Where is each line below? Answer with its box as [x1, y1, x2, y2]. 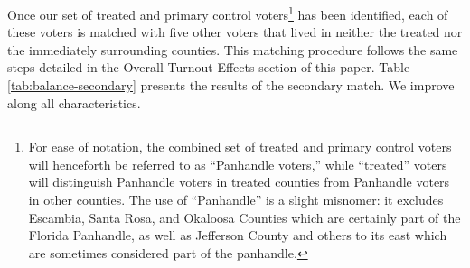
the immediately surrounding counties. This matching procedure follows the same [7, 40, 458, 59]
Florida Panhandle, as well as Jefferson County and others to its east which [28, 226, 447, 245]
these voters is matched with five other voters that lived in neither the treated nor [7, 23, 463, 42]
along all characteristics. [7, 93, 141, 112]
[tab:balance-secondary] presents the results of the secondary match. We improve [7, 76, 455, 95]
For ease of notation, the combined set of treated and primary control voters [28, 137, 452, 156]
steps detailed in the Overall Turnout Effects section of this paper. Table [7, 58, 410, 77]
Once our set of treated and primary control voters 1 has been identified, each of [7, 3, 448, 23]
